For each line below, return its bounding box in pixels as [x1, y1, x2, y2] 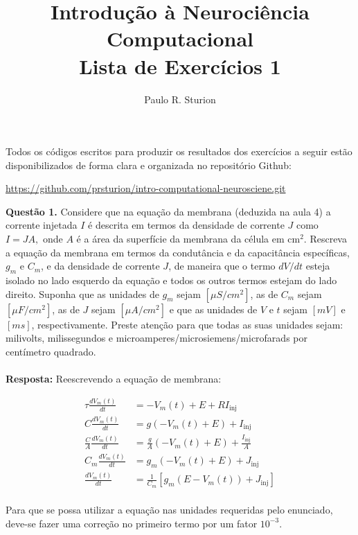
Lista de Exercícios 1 [79, 51, 281, 80]
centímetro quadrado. [6, 344, 96, 358]
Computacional [107, 24, 253, 53]
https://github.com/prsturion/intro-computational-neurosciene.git [6, 181, 286, 195]
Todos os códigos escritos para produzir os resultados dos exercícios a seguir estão [6, 144, 352, 159]
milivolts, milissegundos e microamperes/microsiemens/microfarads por [6, 331, 307, 345]
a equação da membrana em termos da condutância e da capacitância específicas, [6, 245, 350, 259]
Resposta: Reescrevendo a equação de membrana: [6, 371, 222, 386]
